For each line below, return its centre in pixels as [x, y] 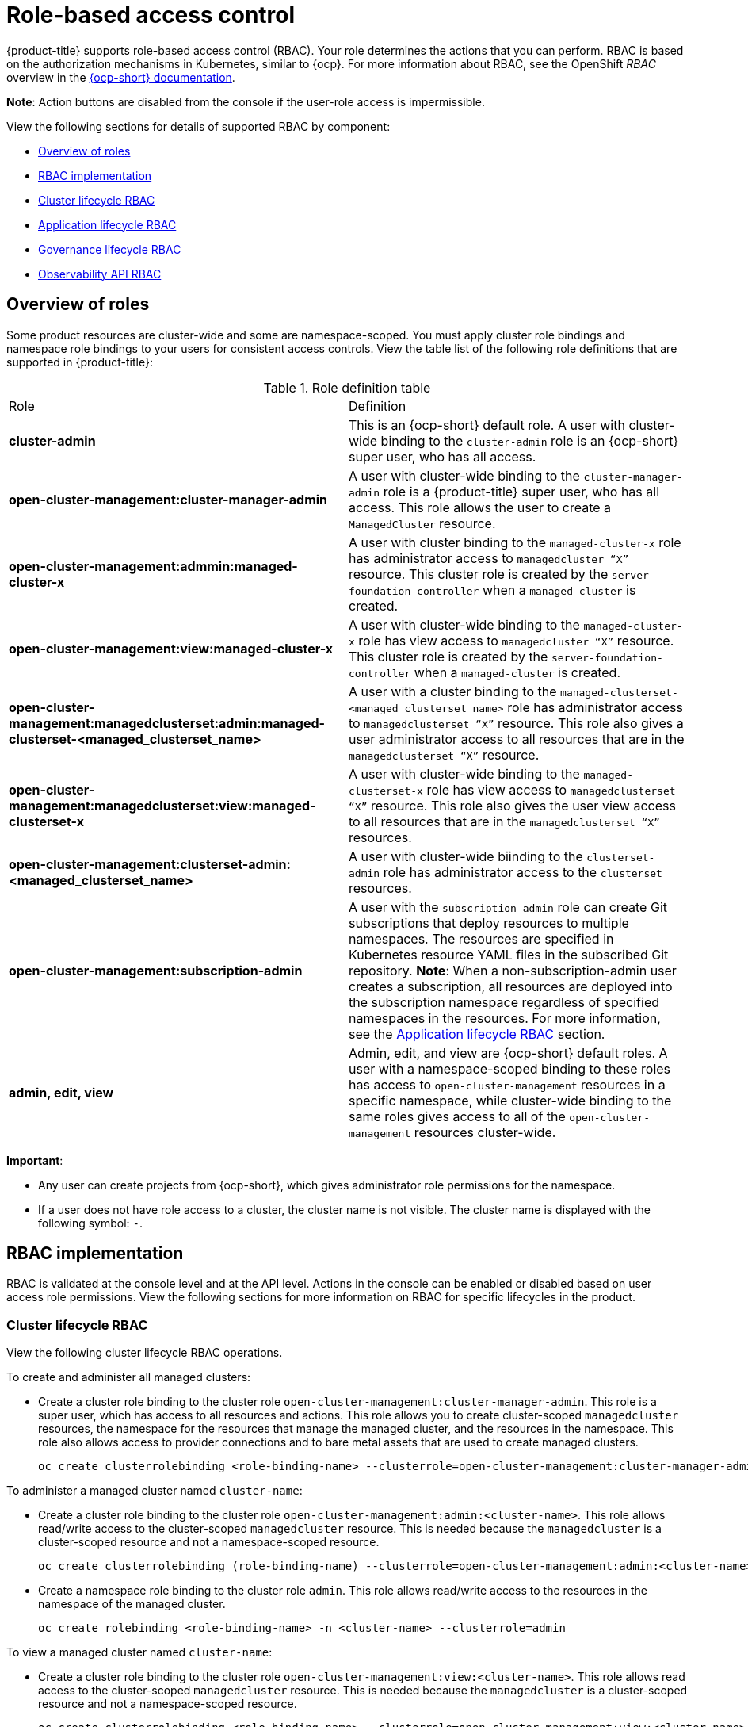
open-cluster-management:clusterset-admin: [150, 864]
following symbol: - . [91, 1223]
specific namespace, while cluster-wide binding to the [510, 1100]
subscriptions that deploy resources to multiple [489, 923]
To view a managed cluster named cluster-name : [139, 1652]
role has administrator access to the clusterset [523, 872]
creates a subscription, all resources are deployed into [511, 986]
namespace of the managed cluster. [132, 1604]
